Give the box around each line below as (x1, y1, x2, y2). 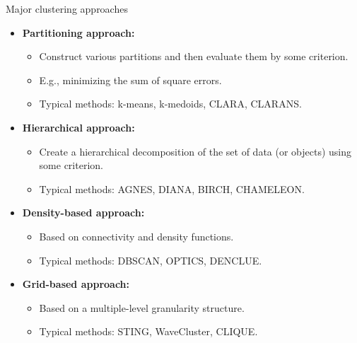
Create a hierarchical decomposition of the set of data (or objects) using (39, 144, 352, 158)
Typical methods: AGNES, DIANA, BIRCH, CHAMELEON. (39, 181, 305, 196)
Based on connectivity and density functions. (39, 228, 234, 243)
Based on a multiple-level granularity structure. (39, 300, 245, 315)
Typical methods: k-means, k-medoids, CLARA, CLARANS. (39, 96, 302, 111)
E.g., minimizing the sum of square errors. (39, 72, 222, 87)
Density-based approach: (22, 205, 145, 220)
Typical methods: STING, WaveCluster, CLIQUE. (39, 324, 258, 339)
